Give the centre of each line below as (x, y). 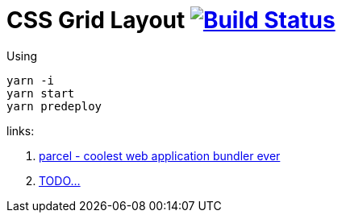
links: (21, 130)
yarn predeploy (54, 106)
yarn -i (31, 80)
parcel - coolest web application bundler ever (160, 155)
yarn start (41, 93)
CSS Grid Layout (96, 20)
